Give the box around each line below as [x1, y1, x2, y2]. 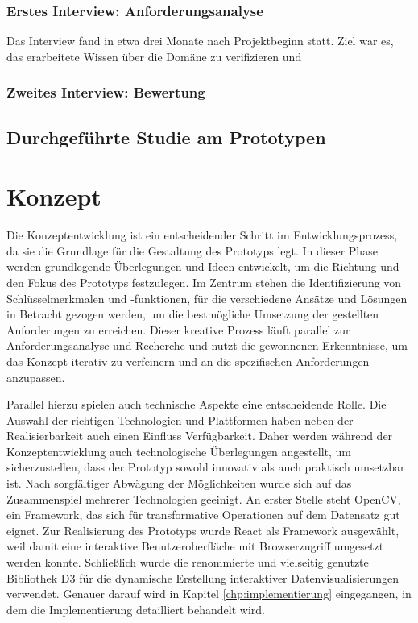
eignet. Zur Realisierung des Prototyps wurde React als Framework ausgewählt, [6, 521, 399, 538]
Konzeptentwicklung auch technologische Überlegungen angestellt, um [6, 442, 351, 459]
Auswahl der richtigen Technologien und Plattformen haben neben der [6, 411, 354, 428]
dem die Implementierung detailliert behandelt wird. [6, 600, 265, 617]
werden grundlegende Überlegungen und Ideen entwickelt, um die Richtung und [6, 258, 399, 275]
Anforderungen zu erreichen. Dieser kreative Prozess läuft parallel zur [6, 321, 350, 338]
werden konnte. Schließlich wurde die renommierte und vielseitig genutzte [6, 554, 369, 571]
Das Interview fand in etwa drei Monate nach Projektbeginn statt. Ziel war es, [6, 32, 394, 49]
